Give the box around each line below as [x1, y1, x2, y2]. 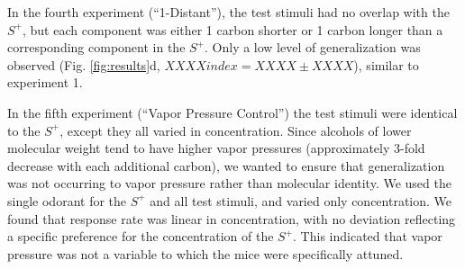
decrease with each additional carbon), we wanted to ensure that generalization [7, 156, 445, 175]
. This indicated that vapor [293, 227, 442, 246]
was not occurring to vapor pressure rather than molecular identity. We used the [7, 174, 451, 193]
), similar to [353, 55, 419, 74]
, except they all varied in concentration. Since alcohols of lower [59, 121, 412, 139]
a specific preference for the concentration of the [7, 227, 274, 246]
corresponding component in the [7, 38, 186, 57]
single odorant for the [7, 191, 127, 210]
